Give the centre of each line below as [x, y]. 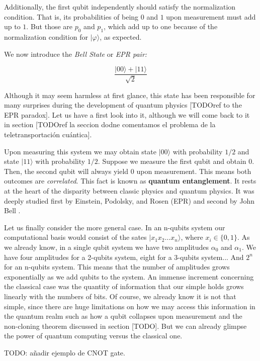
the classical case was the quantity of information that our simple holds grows [124, 286]
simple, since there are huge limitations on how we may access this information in [130, 306]
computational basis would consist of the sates [75, 237]
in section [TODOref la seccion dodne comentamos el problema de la [110, 124]
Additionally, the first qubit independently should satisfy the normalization [120, 7]
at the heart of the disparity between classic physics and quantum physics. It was [129, 190]
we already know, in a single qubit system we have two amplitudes [107, 247]
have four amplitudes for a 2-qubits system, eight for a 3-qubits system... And [124, 257]
